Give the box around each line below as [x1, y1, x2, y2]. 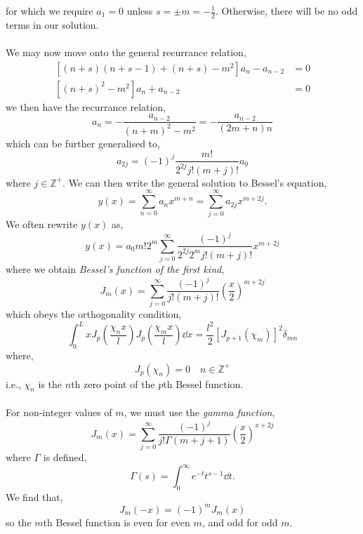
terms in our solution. [6, 17, 99, 32]
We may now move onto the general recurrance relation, [6, 45, 246, 60]
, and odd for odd [202, 514, 278, 529]
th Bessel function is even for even [43, 514, 190, 529]
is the [38, 376, 62, 391]
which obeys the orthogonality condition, [6, 307, 182, 321]
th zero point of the [71, 376, 155, 391]
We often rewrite [6, 217, 78, 232]
